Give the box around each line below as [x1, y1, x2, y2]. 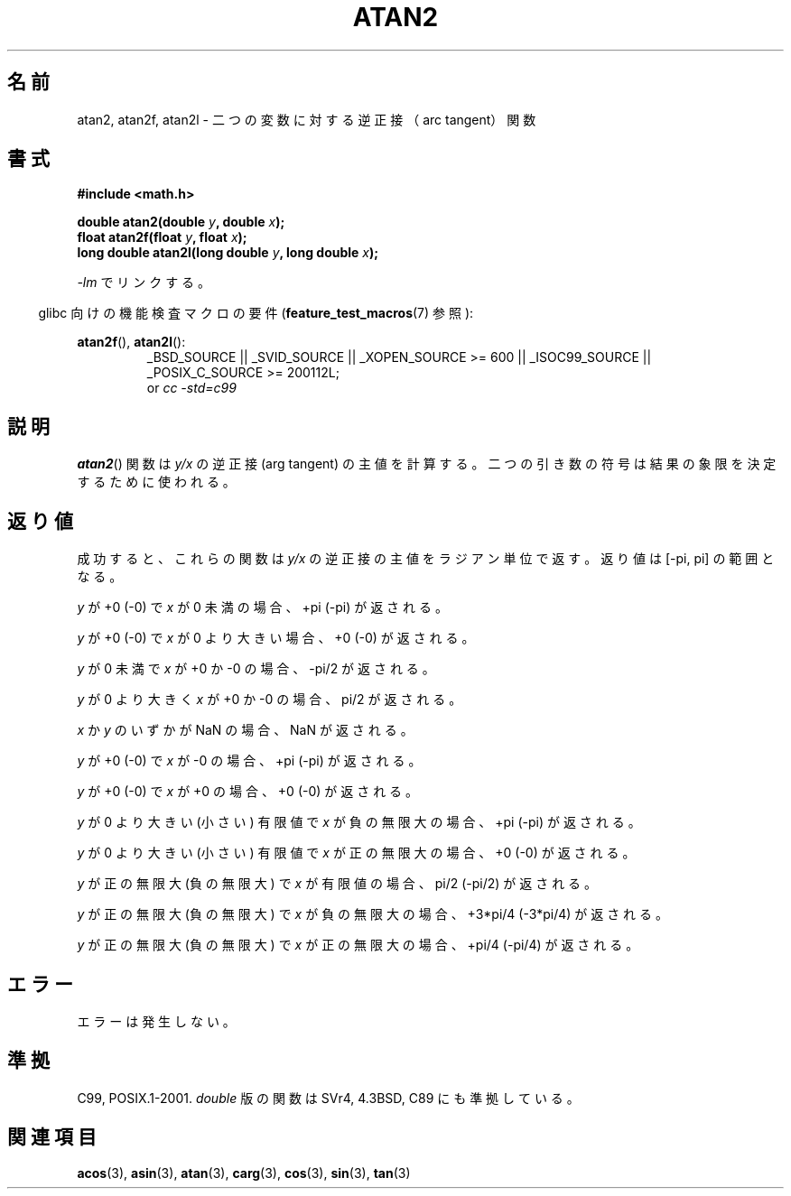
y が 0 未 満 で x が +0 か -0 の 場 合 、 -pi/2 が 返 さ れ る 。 [77, 661, 435, 677]
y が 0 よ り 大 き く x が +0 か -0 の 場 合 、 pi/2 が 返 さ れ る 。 [77, 691, 462, 708]
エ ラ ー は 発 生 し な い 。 [77, 1013, 236, 1029]
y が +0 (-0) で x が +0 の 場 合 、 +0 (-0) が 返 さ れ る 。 [77, 783, 419, 800]
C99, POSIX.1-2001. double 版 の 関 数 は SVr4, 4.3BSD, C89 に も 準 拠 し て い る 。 [77, 1089, 580, 1106]
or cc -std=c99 [146, 380, 237, 396]
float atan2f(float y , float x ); [77, 229, 247, 246]
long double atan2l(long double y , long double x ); [77, 245, 379, 261]
